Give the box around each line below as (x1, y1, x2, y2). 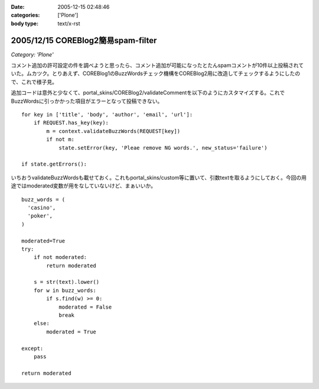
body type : (11, 20, 38, 27)
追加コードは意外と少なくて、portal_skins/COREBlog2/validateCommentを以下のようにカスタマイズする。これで (11, 89, 285, 96)
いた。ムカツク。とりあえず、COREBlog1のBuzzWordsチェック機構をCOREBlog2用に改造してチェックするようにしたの (11, 70, 301, 77)
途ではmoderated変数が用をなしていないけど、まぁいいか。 (11, 182, 157, 189)
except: (21, 345, 44, 352)
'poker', (27, 213, 53, 219)
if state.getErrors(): (21, 161, 87, 168)
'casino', (27, 204, 56, 211)
